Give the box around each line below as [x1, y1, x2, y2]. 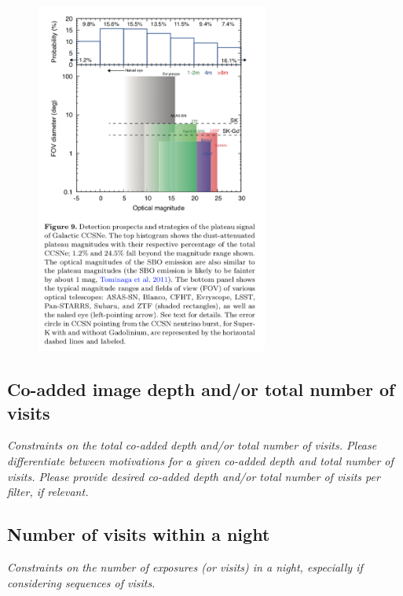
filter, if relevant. [7, 483, 89, 500]
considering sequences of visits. [7, 574, 156, 590]
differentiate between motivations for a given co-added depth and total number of [7, 452, 394, 468]
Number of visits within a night [7, 522, 270, 546]
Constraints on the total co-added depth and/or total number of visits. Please [7, 437, 377, 453]
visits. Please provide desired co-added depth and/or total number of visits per [7, 468, 380, 484]
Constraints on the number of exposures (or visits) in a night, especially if [7, 558, 363, 575]
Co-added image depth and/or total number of [7, 377, 395, 402]
